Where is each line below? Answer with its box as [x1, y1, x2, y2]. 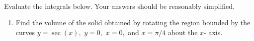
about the [168, 27, 198, 37]
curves [15, 27, 35, 37]
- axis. [204, 27, 223, 37]
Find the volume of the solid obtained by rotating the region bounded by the [15, 17, 251, 28]
